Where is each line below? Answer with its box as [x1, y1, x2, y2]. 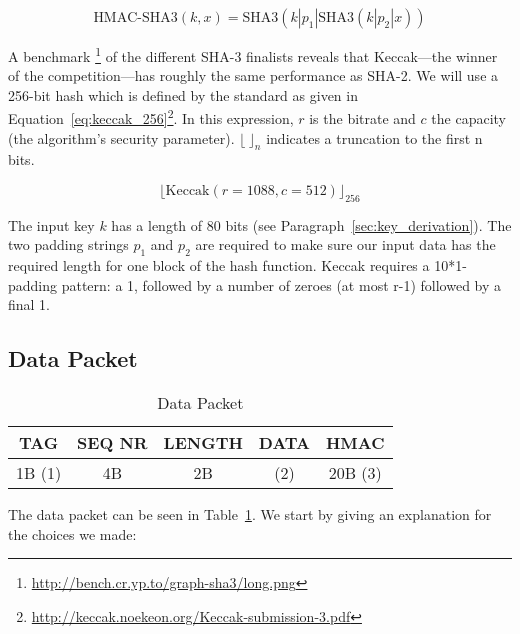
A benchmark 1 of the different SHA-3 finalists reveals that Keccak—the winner [8, 43, 498, 66]
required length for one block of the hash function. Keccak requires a [8, 255, 430, 276]
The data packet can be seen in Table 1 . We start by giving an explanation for [8, 504, 492, 525]
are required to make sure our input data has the [195, 234, 496, 255]
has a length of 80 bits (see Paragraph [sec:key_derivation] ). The [111, 214, 512, 235]
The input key [8, 214, 95, 235]
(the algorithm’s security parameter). [8, 127, 235, 148]
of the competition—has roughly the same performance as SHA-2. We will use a [8, 65, 499, 86]
